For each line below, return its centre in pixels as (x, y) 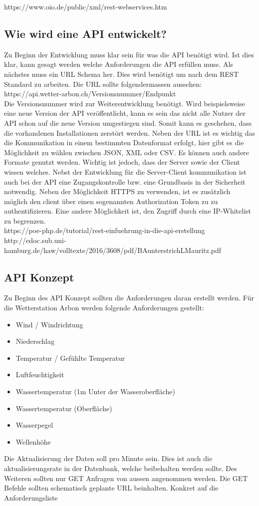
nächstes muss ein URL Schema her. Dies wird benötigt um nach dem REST (121, 74)
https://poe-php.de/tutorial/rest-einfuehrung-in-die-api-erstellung (105, 230)
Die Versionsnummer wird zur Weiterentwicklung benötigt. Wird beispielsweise (125, 103)
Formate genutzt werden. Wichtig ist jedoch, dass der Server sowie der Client (122, 162)
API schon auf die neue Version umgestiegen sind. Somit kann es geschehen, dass (128, 123)
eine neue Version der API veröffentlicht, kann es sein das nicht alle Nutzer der (125, 113)
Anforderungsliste (31, 497)
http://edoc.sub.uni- (35, 240)
